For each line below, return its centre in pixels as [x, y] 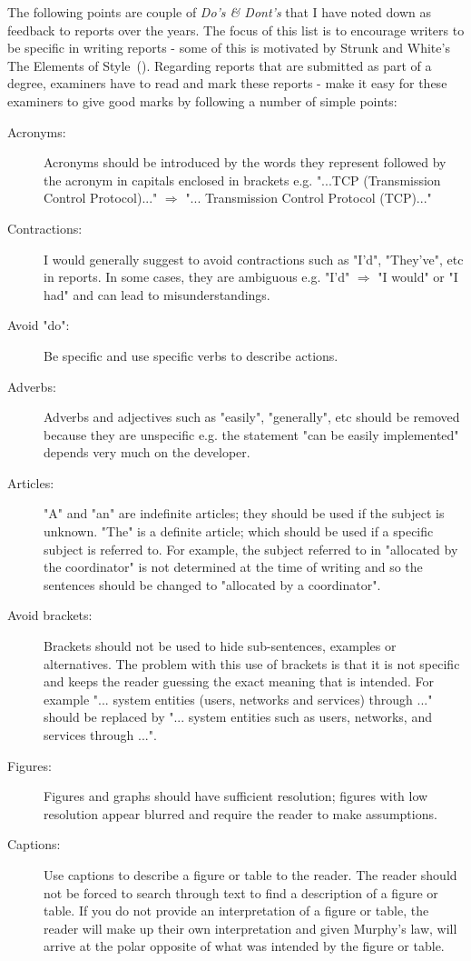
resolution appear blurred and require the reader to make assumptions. [240, 813]
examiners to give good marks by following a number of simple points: [202, 100]
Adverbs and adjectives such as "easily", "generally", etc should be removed [252, 417]
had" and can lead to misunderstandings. [157, 294]
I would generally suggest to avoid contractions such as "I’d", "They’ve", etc [254, 259]
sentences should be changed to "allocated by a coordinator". [212, 584]
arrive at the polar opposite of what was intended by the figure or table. [244, 946]
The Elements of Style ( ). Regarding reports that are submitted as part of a [220, 65]
